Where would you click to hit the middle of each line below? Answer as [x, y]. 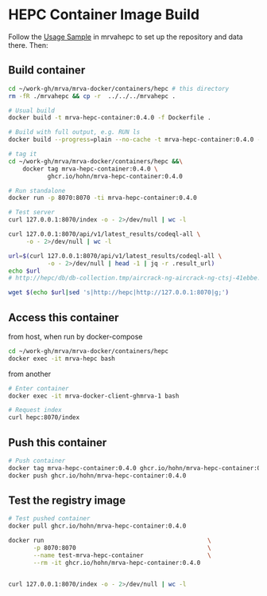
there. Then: [28, 45]
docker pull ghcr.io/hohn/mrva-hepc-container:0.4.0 [97, 526]
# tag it [23, 154]
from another [30, 374]
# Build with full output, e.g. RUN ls [74, 132]
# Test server [32, 213]
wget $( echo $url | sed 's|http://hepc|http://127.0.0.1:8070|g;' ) [118, 292]
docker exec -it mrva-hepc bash [62, 359]
